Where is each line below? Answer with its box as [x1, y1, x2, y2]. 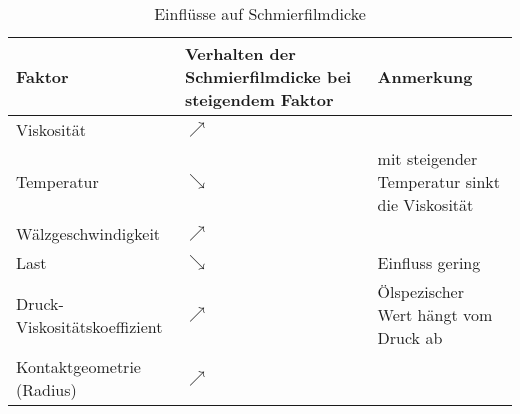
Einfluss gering [377, 251, 481, 274]
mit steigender [377, 147, 478, 170]
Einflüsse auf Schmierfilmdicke [154, 2, 366, 25]
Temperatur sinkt [377, 170, 500, 193]
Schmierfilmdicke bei [184, 65, 352, 88]
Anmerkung [377, 65, 473, 88]
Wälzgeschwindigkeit [16, 222, 161, 245]
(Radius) [16, 378, 77, 401]
